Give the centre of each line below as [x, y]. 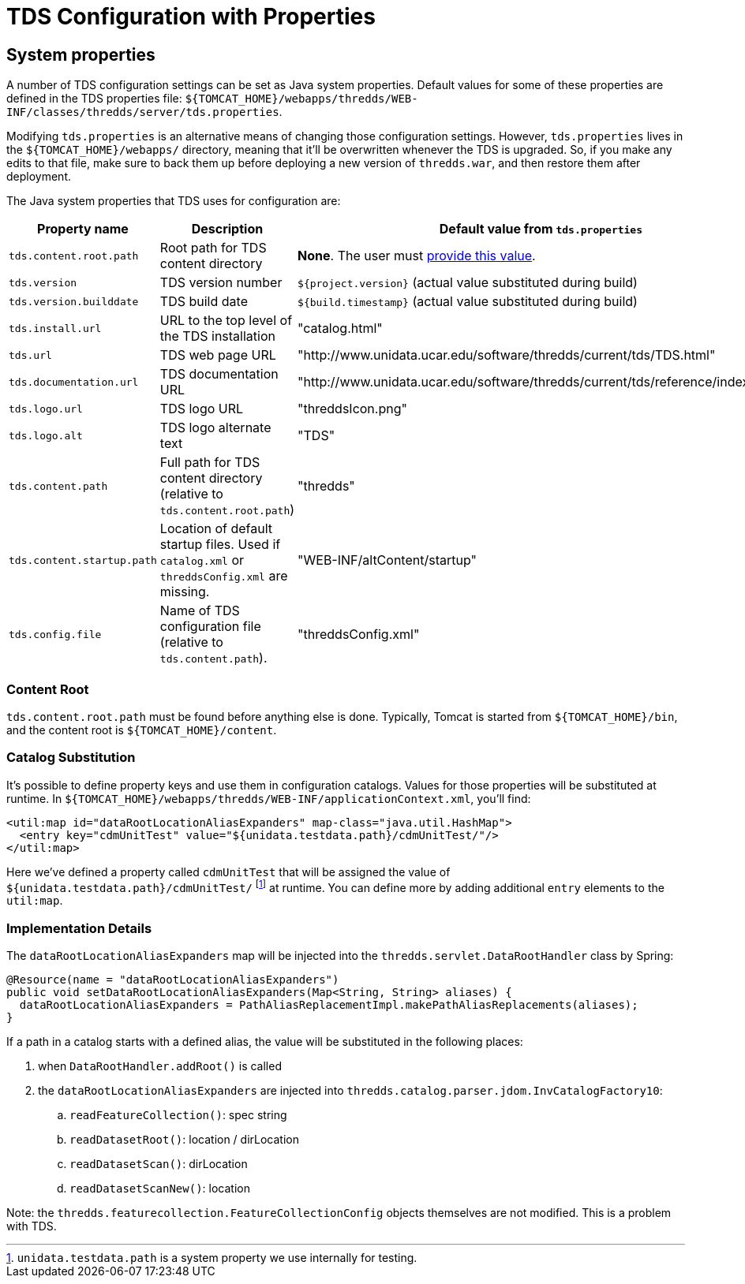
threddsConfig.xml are [224, 576]
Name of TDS [200, 611]
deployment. [39, 177]
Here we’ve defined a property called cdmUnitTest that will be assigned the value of [228, 872]
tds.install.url [55, 328]
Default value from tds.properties [541, 229]
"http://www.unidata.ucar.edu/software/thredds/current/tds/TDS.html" [507, 355]
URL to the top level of [226, 321]
